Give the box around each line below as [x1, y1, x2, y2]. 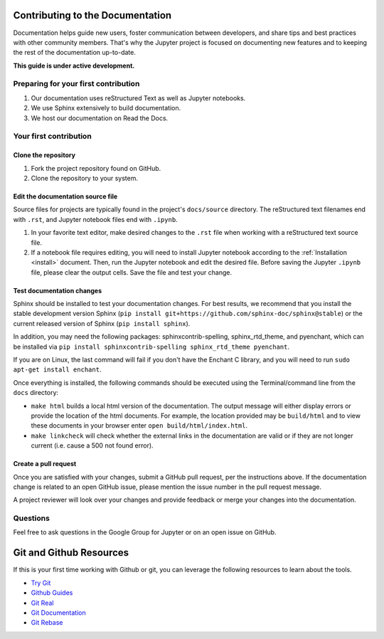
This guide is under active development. [13, 61, 135, 70]
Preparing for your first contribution [13, 79, 140, 89]
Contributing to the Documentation [13, 9, 172, 21]
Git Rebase [31, 618, 63, 627]
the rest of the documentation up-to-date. [13, 48, 137, 57]
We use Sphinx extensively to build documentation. [31, 104, 181, 112]
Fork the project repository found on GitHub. [31, 164, 161, 172]
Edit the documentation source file [13, 192, 118, 201]
